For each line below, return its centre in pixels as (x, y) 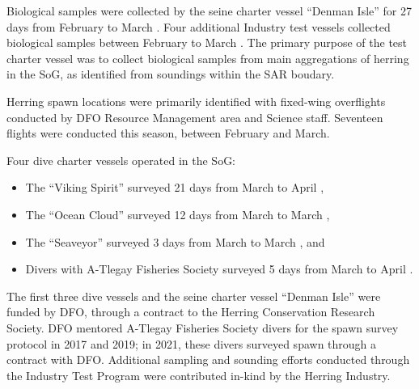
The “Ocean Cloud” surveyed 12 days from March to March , (178, 214)
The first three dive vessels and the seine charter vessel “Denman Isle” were (194, 296)
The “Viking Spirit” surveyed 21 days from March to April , (175, 187)
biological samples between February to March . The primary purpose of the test (207, 42)
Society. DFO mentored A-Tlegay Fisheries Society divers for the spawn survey (203, 327)
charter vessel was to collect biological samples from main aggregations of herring (208, 58)
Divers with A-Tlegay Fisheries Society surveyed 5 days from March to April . (219, 269)
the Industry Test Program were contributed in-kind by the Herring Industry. (199, 375)
